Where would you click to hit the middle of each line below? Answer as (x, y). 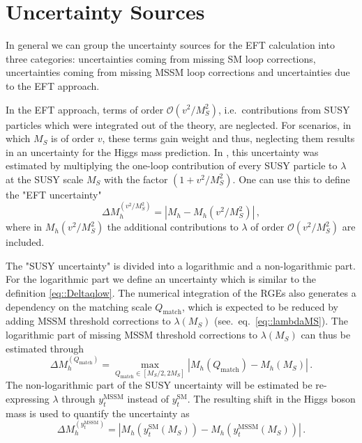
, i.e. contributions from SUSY (284, 109)
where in (24, 227)
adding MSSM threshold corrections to (88, 321)
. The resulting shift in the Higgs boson (271, 398)
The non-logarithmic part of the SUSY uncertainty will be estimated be (159, 385)
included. (25, 242)
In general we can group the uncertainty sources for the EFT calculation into (171, 45)
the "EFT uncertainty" (54, 194)
